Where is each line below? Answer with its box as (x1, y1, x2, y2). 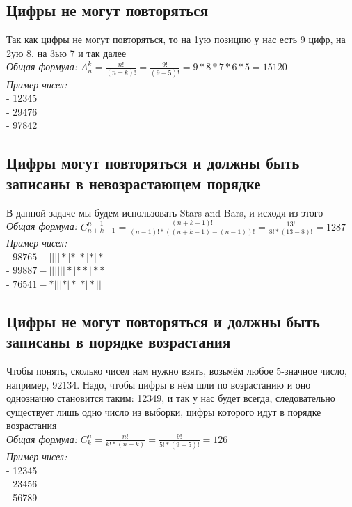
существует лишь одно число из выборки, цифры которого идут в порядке (6, 404, 321, 419)
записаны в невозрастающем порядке (6, 172, 261, 194)
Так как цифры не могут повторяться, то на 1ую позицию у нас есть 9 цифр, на (6, 32, 346, 47)
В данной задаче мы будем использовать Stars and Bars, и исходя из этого (6, 205, 323, 219)
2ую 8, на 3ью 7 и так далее (6, 45, 127, 60)
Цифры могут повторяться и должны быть (6, 152, 300, 173)
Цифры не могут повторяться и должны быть (6, 310, 320, 331)
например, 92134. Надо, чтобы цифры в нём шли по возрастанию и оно (6, 377, 311, 391)
